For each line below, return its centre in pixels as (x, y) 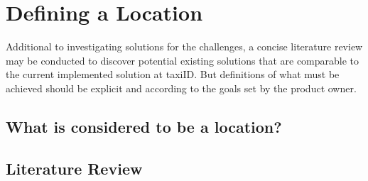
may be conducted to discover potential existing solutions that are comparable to (183, 60)
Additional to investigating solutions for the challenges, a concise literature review (184, 46)
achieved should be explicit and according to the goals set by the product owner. (181, 88)
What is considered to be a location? (144, 126)
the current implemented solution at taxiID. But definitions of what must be (173, 74)
